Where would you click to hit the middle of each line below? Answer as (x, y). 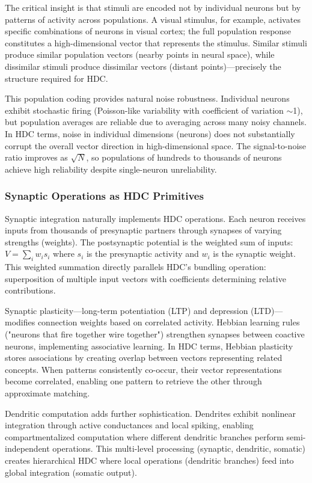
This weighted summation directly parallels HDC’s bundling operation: (136, 267)
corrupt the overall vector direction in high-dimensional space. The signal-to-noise (156, 145)
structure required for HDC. (57, 78)
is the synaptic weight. (254, 254)
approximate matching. (47, 393)
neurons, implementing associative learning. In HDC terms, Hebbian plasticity (149, 346)
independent (27, 448)
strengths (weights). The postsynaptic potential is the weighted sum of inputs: (149, 241)
